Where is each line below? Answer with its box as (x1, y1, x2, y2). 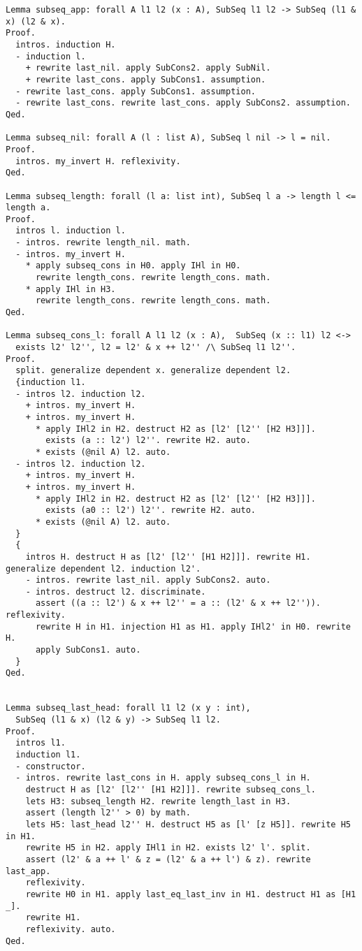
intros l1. (15, 738, 66, 748)
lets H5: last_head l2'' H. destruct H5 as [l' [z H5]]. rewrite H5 (25, 819, 351, 829)
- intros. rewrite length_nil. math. (15, 238, 191, 248)
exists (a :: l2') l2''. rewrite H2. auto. (45, 435, 251, 446)
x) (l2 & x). (6, 16, 66, 27)
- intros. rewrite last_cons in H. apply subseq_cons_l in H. (15, 773, 311, 783)
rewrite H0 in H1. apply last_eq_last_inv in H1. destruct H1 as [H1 (25, 889, 356, 899)
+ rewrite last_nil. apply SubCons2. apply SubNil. (25, 63, 271, 73)
